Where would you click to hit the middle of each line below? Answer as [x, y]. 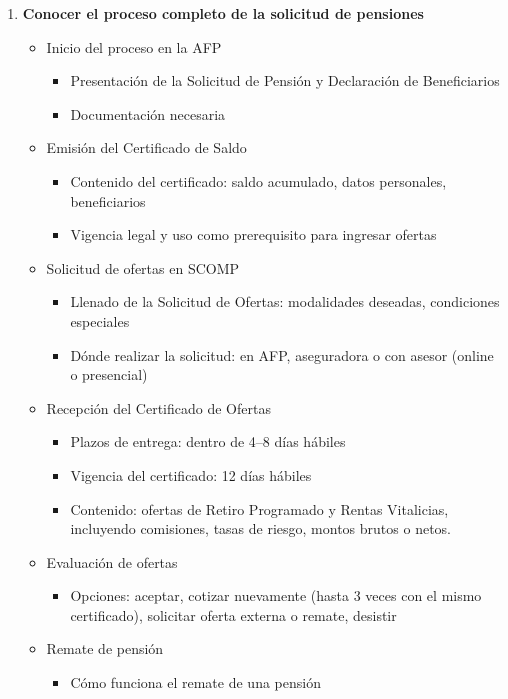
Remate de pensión [105, 648]
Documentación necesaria [148, 113]
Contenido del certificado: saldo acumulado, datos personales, [258, 180]
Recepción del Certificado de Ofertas [158, 407]
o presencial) [109, 374]
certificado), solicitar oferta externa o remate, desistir [233, 614]
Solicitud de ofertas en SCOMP [143, 267]
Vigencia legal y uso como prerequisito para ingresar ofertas [253, 234]
